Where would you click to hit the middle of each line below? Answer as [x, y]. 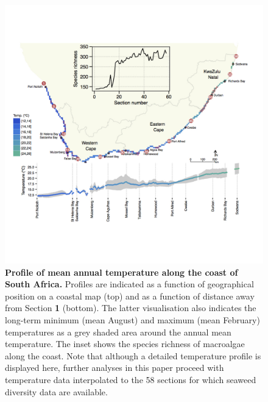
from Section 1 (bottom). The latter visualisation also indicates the [131, 308]
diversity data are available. [56, 391]
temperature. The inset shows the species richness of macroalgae [125, 344]
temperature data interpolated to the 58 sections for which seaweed [131, 379]
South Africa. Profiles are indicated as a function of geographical [129, 284]
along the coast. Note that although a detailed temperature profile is [133, 355]
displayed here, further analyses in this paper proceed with [115, 368]
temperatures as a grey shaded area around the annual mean [118, 332]
